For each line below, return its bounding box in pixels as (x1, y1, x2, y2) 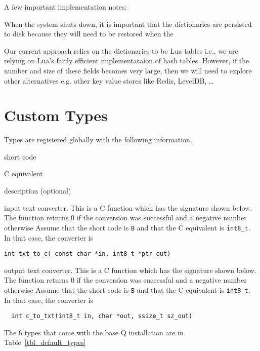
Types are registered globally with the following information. (4, 134, 192, 145)
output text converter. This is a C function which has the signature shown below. (4, 264, 256, 275)
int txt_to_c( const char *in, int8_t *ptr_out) (4, 250, 171, 258)
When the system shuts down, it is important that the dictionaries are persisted (4, 18, 252, 29)
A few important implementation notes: (4, 2, 127, 12)
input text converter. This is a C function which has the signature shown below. (4, 202, 252, 213)
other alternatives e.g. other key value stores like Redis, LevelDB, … (4, 75, 214, 86)
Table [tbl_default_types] (4, 337, 86, 347)
